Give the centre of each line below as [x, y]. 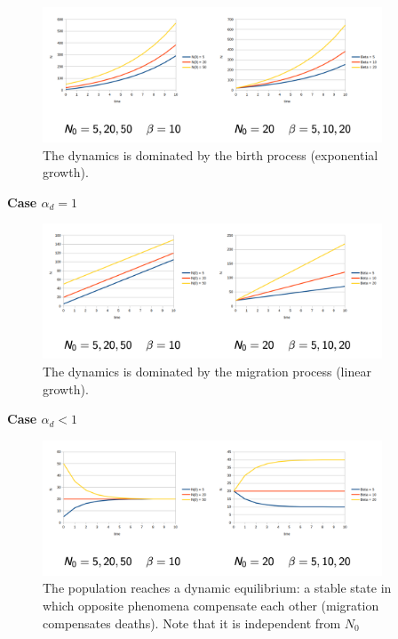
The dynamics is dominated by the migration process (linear [207, 372]
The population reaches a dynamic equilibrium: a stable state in [217, 588]
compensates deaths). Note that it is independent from [192, 623]
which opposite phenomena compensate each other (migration [211, 606]
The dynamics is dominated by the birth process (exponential [211, 154]
